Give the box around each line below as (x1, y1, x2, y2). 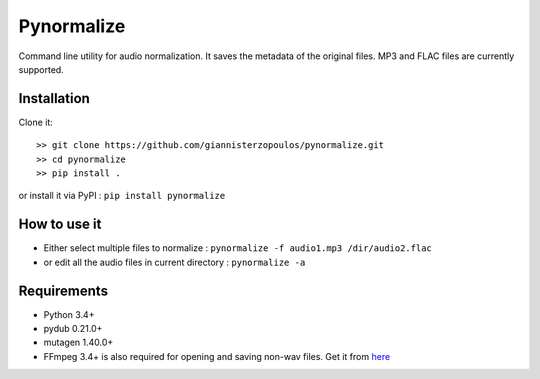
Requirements (18, 282, 109, 299)
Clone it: (18, 116, 54, 128)
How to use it (18, 216, 102, 233)
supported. (18, 63, 64, 75)
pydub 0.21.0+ (43, 323, 103, 334)
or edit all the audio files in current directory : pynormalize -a (43, 256, 306, 268)
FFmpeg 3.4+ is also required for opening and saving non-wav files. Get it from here (43, 350, 391, 362)
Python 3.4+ (43, 308, 95, 320)
